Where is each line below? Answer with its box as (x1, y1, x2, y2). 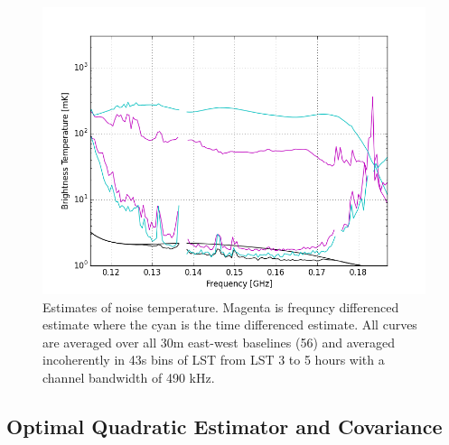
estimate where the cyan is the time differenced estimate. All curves (42, 315, 417, 334)
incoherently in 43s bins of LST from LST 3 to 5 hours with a (42, 350, 385, 369)
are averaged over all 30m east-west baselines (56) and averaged (42, 332, 396, 351)
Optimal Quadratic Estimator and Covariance (6, 412, 443, 440)
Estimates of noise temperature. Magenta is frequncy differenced (42, 297, 399, 316)
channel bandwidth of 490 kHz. (42, 367, 215, 386)
